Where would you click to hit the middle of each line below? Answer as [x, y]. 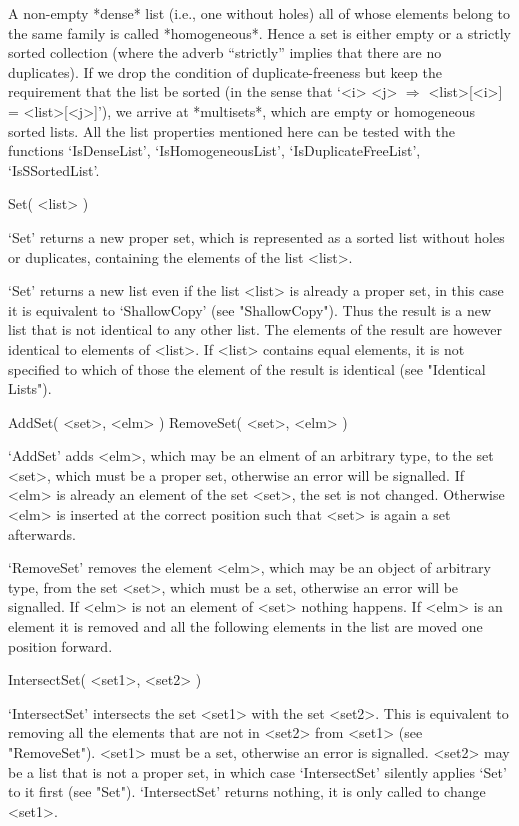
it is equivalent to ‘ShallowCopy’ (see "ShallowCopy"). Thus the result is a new [249, 309]
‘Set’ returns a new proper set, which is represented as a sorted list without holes [256, 236]
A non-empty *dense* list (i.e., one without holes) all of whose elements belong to [259, 13]
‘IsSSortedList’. [54, 169]
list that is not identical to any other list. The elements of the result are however [255, 329]
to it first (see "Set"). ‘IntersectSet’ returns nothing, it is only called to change [247, 791]
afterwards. [42, 533]
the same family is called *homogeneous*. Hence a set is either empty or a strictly [259, 32]
